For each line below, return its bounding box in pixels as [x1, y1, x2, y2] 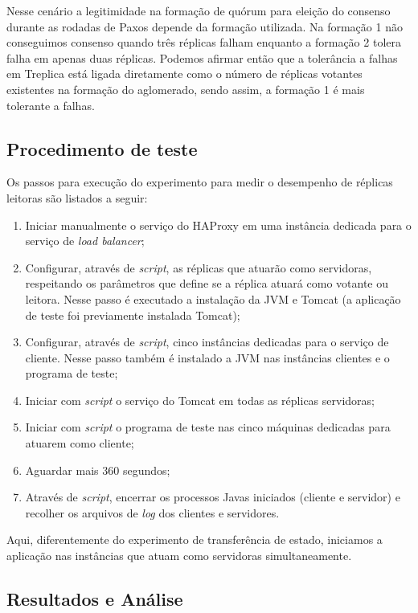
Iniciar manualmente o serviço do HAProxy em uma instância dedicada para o [25, 216, 412, 233]
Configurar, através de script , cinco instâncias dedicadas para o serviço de [25, 333, 389, 350]
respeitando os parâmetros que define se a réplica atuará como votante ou [25, 275, 388, 292]
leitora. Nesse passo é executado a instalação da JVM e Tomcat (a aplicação [25, 290, 401, 307]
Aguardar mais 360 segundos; [25, 461, 170, 478]
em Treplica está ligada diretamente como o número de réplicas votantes [6, 65, 363, 82]
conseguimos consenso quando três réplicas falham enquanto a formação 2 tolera [6, 34, 401, 51]
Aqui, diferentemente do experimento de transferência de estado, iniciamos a [6, 531, 383, 548]
